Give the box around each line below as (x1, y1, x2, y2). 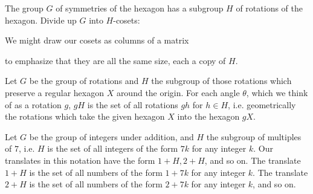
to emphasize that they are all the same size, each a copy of (5, 54, 226, 66)
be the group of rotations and (29, 74, 139, 87)
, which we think (246, 86, 308, 99)
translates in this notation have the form (5, 154, 155, 166)
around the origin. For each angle (116, 86, 240, 99)
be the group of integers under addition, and (29, 130, 194, 143)
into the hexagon (177, 110, 240, 123)
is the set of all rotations (87, 98, 178, 111)
